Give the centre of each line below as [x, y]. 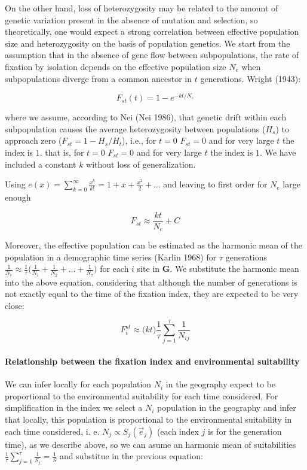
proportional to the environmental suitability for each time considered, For [142, 395]
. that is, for [62, 152]
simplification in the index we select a [74, 407]
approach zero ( [33, 140]
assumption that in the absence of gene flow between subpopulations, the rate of [152, 55]
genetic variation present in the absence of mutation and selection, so [131, 19]
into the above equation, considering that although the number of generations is [151, 282]
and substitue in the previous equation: [131, 456]
